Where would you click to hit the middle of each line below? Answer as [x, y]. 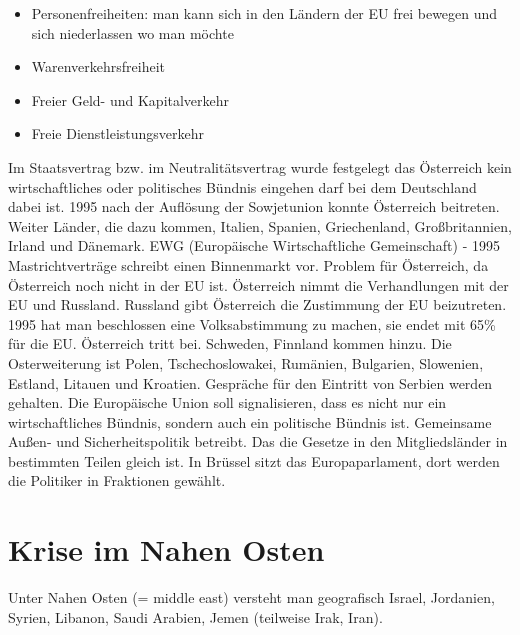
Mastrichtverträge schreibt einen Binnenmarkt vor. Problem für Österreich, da [248, 264]
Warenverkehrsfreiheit [98, 66]
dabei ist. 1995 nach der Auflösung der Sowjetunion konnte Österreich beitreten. [254, 206]
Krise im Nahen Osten [166, 549]
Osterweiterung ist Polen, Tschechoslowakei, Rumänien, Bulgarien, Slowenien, [246, 362]
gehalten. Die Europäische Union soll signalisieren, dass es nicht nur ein [227, 402]
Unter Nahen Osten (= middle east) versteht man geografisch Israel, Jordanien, [251, 597]
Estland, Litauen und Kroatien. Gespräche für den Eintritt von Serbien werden [250, 382]
